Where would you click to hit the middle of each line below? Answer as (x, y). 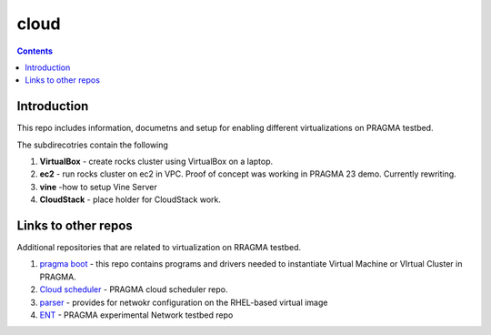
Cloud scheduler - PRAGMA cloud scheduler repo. (134, 289)
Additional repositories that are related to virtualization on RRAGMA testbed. (159, 248)
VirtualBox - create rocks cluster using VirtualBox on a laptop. (156, 162)
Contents (35, 51)
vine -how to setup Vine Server (99, 187)
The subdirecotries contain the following (92, 145)
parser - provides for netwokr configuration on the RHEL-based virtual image (184, 302)
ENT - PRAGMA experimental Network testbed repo (136, 315)
